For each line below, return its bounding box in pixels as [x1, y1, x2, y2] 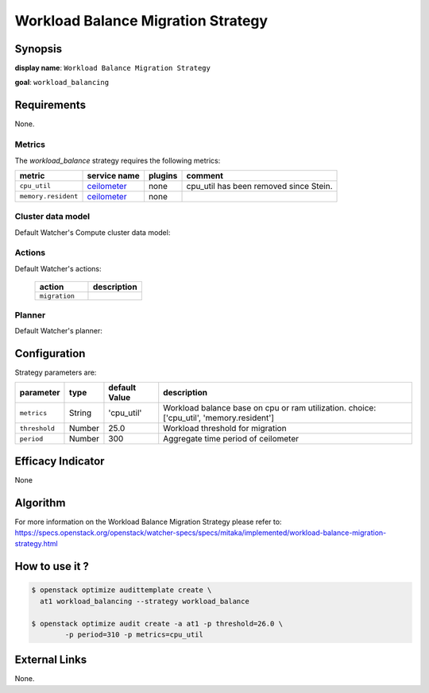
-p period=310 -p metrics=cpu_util [64, 629, 204, 639]
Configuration [14, 346, 86, 360]
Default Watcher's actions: [14, 264, 102, 273]
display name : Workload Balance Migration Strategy [14, 64, 211, 73]
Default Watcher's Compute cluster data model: [14, 227, 171, 237]
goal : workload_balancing [14, 78, 110, 87]
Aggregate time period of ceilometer [163, 433, 300, 445]
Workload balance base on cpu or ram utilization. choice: [163, 402, 377, 414]
